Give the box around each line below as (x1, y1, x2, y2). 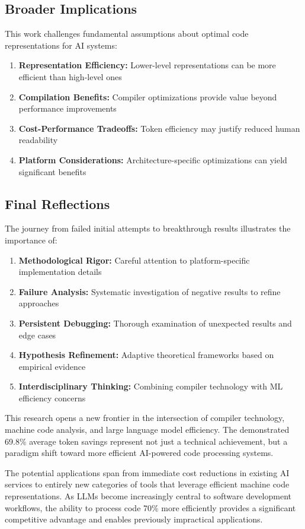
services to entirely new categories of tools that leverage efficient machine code (5, 478, 290, 490)
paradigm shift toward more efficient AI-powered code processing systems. (5, 446, 274, 459)
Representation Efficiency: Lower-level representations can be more (18, 59, 276, 71)
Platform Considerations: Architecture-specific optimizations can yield (18, 153, 287, 166)
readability (18, 134, 58, 146)
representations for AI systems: (5, 39, 117, 51)
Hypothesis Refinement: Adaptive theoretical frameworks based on (18, 349, 274, 361)
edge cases (18, 328, 56, 341)
